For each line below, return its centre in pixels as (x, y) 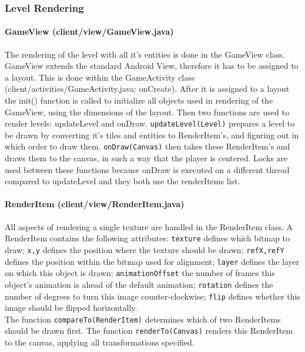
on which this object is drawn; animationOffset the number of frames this (140, 273)
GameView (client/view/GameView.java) (89, 31)
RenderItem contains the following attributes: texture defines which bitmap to (148, 238)
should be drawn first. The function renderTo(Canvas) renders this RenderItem (149, 331)
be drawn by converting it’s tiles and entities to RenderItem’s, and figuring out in (152, 135)
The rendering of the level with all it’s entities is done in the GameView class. (145, 54)
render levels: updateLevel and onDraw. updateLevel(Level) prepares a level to (150, 123)
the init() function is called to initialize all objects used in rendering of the (139, 100)
